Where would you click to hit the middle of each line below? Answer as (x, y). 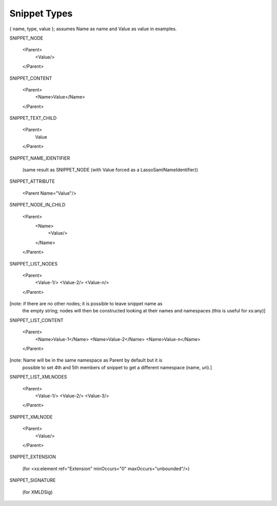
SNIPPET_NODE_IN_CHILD (37, 205)
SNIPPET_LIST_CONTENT (36, 320)
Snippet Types (41, 13)
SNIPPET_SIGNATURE (33, 480)
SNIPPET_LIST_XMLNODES (38, 377)
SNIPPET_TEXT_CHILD (33, 118)
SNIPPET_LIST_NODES (34, 264)
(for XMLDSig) (37, 492)
